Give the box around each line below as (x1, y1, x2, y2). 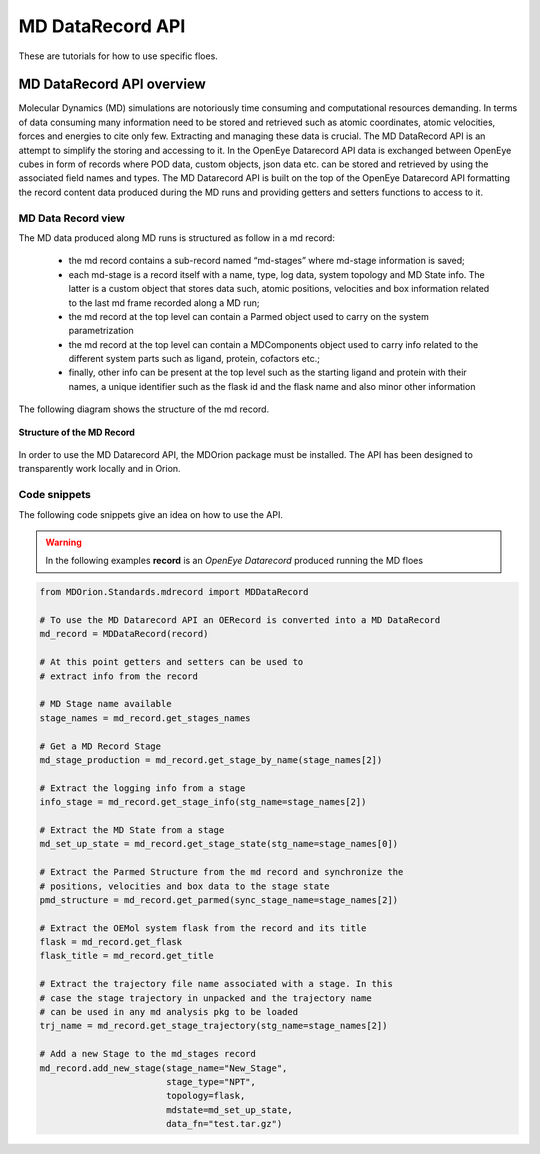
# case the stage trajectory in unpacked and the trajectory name (39, 992, 372, 1004)
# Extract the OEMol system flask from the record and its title (39, 922, 367, 934)
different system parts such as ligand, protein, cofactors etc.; (68, 353, 320, 365)
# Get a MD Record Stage (39, 740, 162, 752)
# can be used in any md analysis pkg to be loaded (39, 1006, 299, 1018)
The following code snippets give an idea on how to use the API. (18, 508, 284, 520)
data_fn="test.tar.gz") (165, 1118, 283, 1130)
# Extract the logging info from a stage (39, 782, 246, 794)
